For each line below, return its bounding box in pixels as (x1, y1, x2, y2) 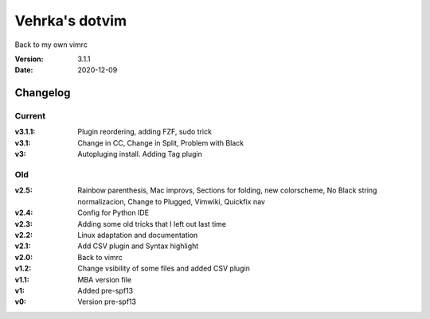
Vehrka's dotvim (14, 12, 127, 29)
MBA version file (77, 274, 131, 284)
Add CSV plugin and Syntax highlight (77, 241, 199, 251)
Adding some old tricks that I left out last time (77, 219, 227, 228)
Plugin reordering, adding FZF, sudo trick (77, 127, 213, 137)
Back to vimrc (77, 252, 123, 262)
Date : (14, 65, 33, 75)
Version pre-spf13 (77, 297, 137, 306)
